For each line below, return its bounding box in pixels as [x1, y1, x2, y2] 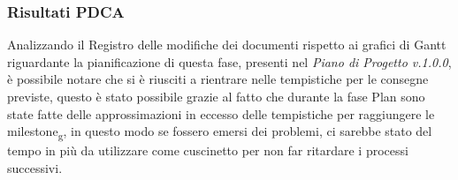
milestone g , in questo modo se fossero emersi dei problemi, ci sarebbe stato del [7, 122, 432, 142]
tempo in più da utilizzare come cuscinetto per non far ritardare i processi [7, 141, 408, 160]
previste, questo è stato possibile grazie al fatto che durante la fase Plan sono [7, 87, 425, 105]
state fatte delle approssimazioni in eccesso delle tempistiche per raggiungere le [7, 104, 435, 123]
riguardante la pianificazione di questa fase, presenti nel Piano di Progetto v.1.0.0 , [7, 52, 452, 71]
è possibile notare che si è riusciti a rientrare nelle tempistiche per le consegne [7, 70, 429, 88]
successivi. [7, 158, 63, 176]
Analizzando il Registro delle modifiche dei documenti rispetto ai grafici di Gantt [7, 35, 447, 54]
